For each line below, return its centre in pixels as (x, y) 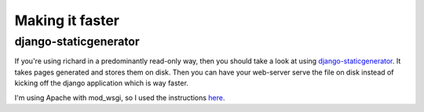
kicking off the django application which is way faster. (101, 83)
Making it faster (67, 20)
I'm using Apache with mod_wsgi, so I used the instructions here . (120, 97)
